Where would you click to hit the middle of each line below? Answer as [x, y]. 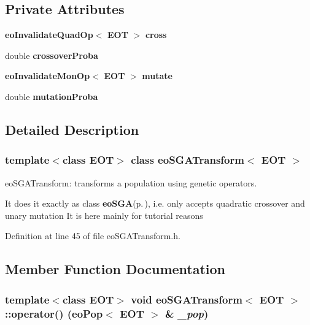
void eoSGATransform [187, 299]
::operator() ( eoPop [54, 313]
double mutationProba [52, 96]
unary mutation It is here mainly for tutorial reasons [104, 215]
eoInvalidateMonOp [48, 76]
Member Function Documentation [115, 269]
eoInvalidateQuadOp [49, 35]
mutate [157, 76]
